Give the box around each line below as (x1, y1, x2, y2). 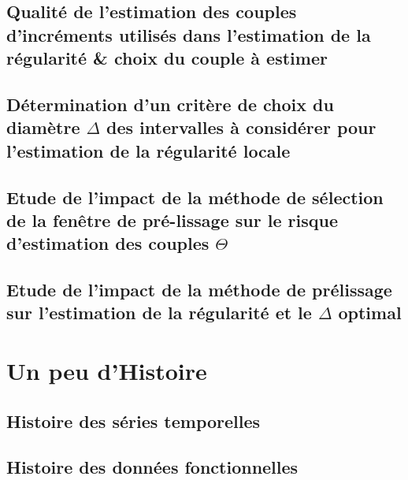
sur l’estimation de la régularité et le (6, 300, 312, 325)
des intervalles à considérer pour (106, 115, 376, 140)
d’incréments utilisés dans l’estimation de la (6, 22, 371, 47)
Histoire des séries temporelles (6, 408, 261, 433)
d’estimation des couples (6, 231, 210, 255)
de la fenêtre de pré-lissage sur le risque (6, 207, 338, 232)
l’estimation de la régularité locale (6, 138, 291, 162)
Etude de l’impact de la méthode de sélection (6, 184, 384, 209)
